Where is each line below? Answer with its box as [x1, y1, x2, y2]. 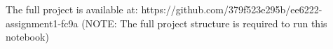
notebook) [6, 29, 49, 44]
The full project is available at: [6, 2, 138, 16]
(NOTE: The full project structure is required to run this [81, 15, 327, 30]
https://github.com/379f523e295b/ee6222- [141, 2, 322, 16]
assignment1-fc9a [6, 15, 79, 30]
